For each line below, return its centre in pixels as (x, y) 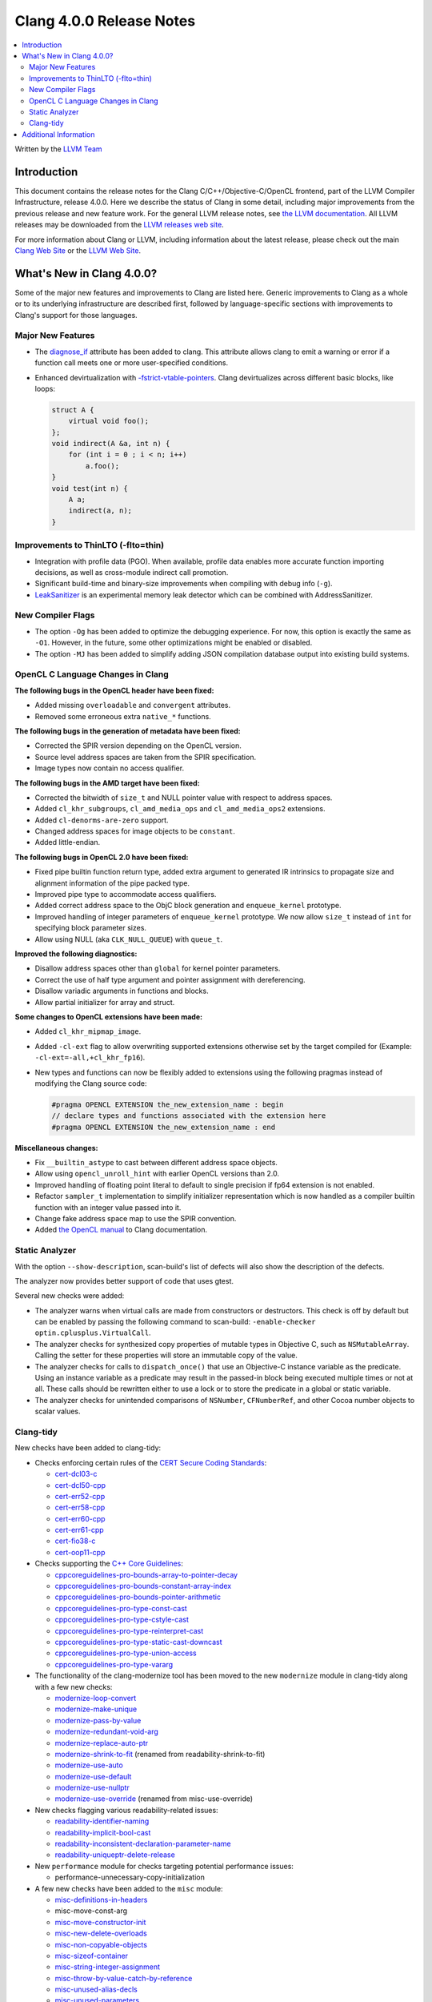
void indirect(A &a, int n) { (111, 444)
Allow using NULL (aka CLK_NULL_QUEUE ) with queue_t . (129, 939)
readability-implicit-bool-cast (103, 1832)
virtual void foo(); (109, 421)
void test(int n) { (90, 488)
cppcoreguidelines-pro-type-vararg (114, 1664)
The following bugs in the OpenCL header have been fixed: (114, 690)
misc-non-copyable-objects (101, 1944)
